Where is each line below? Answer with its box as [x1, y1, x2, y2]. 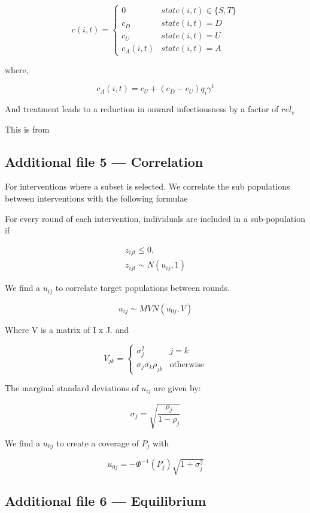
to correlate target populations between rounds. [55, 281, 230, 294]
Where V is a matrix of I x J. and [5, 323, 129, 335]
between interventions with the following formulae [5, 192, 188, 205]
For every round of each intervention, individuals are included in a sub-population [5, 212, 305, 224]
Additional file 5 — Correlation [5, 152, 203, 170]
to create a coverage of [56, 437, 139, 449]
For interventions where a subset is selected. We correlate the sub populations [5, 180, 290, 193]
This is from [5, 122, 50, 135]
